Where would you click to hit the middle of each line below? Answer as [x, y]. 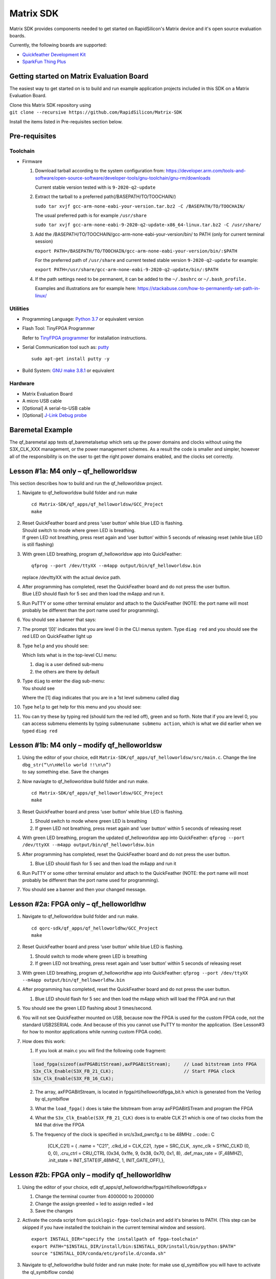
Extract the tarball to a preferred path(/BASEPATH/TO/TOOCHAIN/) [106, 196]
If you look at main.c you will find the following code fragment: [101, 1051]
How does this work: [44, 1041]
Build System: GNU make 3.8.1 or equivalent [68, 370]
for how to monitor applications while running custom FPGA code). [92, 1032]
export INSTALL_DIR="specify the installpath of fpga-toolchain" [115, 1239]
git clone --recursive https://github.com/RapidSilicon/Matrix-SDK [96, 112]
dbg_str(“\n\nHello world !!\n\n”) [67, 765]
